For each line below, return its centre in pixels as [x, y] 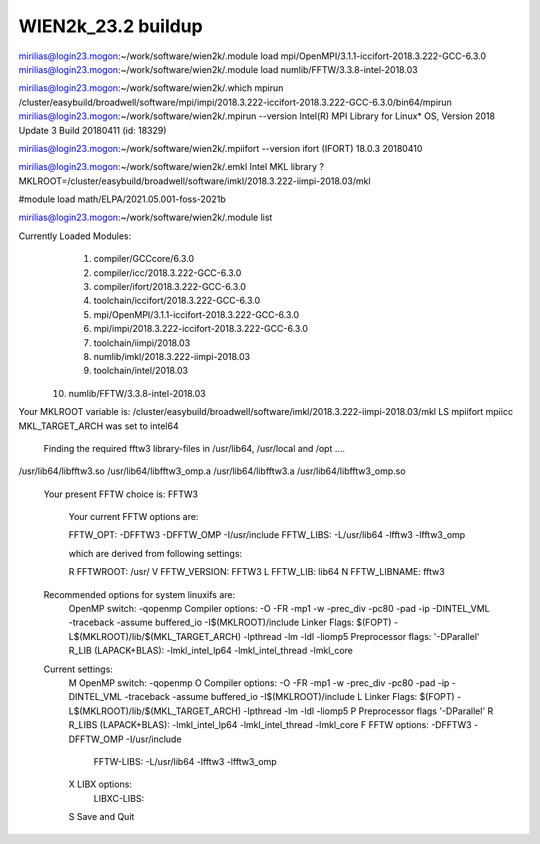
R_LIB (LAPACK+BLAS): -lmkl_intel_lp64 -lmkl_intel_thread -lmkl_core [211, 651]
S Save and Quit [101, 817]
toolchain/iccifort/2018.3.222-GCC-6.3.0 [177, 301]
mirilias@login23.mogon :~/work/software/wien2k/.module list [145, 217]
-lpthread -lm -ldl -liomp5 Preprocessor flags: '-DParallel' [361, 636]
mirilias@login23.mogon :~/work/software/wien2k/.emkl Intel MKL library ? [171, 167]
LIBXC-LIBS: [119, 798]
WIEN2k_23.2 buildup [111, 26]
